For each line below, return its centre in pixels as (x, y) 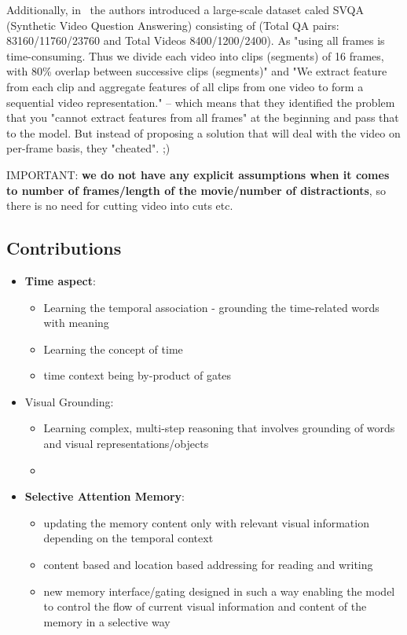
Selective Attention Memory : (104, 496)
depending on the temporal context (128, 538)
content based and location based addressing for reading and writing (208, 565)
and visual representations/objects (126, 444)
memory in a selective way (107, 621)
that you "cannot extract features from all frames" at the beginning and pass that (203, 117)
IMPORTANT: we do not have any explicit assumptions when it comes (198, 174)
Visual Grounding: (69, 401)
